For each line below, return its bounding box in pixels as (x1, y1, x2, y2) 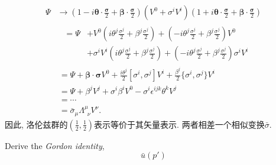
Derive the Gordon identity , (5, 139, 105, 151)
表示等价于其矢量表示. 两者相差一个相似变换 (94, 118, 265, 130)
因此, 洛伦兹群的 (5, 118, 68, 130)
